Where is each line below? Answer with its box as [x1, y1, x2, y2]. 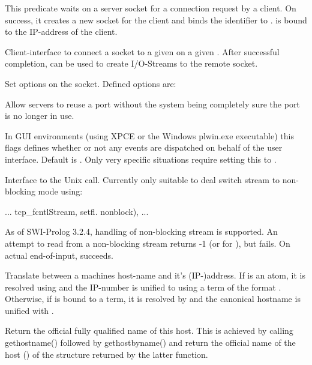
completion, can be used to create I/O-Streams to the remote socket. [5, 57, 258, 70]
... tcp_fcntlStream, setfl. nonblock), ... [5, 205, 149, 217]
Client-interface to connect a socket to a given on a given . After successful [5, 45, 280, 58]
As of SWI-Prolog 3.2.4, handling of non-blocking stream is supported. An [5, 225, 278, 238]
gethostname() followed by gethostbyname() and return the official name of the [5, 336, 296, 349]
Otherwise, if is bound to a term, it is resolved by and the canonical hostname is [5, 292, 301, 305]
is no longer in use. [5, 109, 74, 122]
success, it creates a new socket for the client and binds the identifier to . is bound [5, 13, 307, 26]
